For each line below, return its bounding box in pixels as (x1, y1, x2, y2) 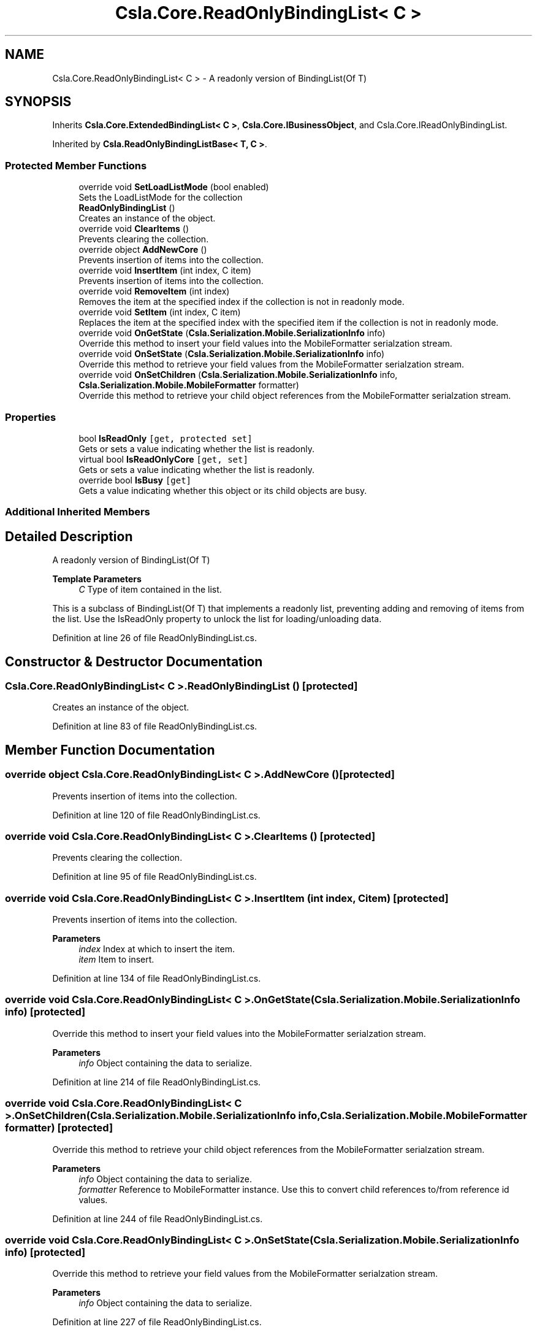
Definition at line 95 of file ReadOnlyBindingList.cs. (52, 871, 257, 882)
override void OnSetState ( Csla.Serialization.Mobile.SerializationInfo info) (78, 348, 385, 360)
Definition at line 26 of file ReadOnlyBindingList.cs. (52, 633, 257, 644)
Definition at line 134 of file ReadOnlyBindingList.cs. (52, 973, 261, 984)
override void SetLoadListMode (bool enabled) (78, 182, 269, 193)
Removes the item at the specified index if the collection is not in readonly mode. (78, 296, 405, 307)
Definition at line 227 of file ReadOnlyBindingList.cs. (52, 1317, 262, 1328)
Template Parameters (52, 574, 142, 585)
